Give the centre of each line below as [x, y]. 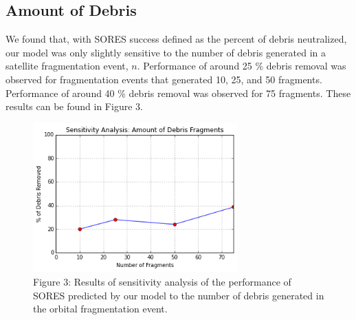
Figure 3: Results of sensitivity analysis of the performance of [162, 281]
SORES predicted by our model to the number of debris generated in [179, 295]
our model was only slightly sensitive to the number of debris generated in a [166, 52]
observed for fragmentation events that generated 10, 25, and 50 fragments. [164, 79]
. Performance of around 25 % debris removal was [242, 66]
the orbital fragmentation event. [100, 309]
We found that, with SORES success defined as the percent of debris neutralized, [176, 39]
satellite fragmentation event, [67, 66]
